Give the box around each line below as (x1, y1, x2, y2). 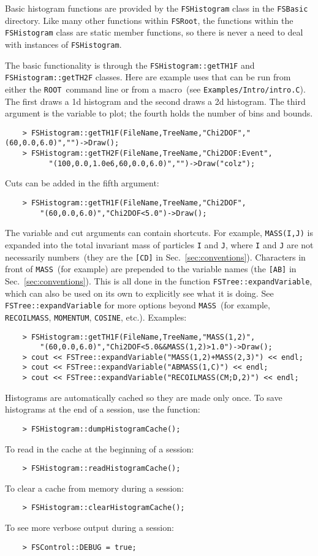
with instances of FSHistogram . (5, 37, 122, 50)
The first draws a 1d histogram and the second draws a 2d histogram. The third (5, 94, 306, 107)
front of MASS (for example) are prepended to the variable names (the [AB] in (5, 262, 297, 275)
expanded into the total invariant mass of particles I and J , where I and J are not (5, 238, 314, 251)
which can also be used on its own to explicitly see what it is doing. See (5, 286, 274, 299)
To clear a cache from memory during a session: (5, 481, 184, 494)
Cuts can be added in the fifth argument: (5, 177, 159, 189)
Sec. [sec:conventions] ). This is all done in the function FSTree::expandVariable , (5, 274, 312, 287)
